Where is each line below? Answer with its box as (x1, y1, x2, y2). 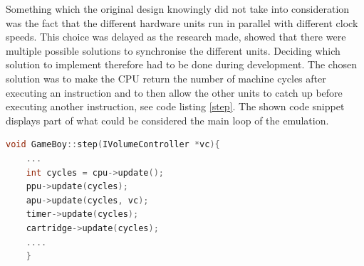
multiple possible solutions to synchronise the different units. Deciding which (6, 43, 340, 58)
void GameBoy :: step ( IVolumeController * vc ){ (6, 139, 220, 150)
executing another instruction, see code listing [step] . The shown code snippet (6, 99, 345, 114)
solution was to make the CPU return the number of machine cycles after (6, 70, 326, 85)
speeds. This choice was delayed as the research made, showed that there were (6, 29, 346, 44)
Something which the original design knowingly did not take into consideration (6, 1, 350, 16)
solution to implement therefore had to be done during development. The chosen (6, 57, 357, 72)
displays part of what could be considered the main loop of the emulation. (6, 112, 329, 127)
